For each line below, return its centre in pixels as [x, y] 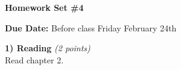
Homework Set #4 [44, 7]
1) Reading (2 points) [48, 48]
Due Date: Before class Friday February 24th [91, 27]
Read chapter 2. [34, 59]
